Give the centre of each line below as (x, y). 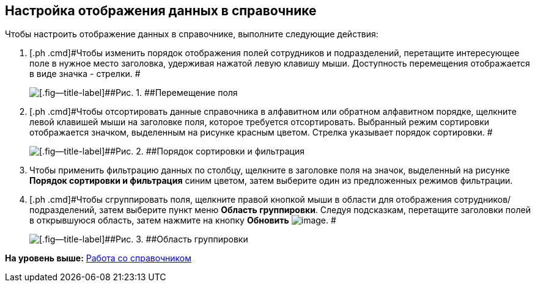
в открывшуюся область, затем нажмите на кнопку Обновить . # (183, 220)
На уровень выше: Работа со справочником (98, 258)
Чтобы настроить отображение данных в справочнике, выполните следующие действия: (192, 34)
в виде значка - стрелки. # (85, 74)
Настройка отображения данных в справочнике (161, 11)
